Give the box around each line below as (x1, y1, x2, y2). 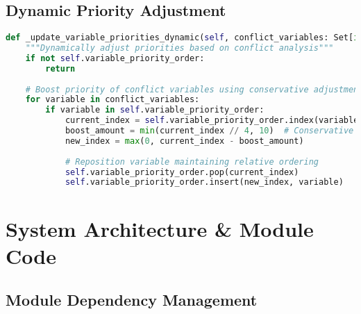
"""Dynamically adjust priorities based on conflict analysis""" (25, 43, 334, 53)
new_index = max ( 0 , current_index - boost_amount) (65, 135, 304, 146)
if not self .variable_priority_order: (25, 53, 205, 63)
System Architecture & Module (6, 214, 314, 242)
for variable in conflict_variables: (25, 94, 200, 105)
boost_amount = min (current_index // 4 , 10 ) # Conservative (65, 126, 354, 136)
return (45, 63, 76, 74)
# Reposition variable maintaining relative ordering (65, 156, 319, 167)
